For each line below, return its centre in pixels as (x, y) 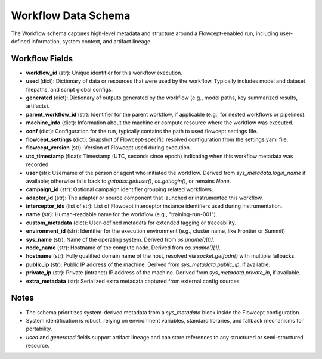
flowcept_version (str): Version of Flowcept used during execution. (109, 148)
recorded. (38, 164)
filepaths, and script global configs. (69, 89)
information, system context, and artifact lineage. (92, 41)
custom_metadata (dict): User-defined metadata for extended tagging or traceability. (131, 223)
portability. (39, 329)
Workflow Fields (42, 59)
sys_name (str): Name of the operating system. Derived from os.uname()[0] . (120, 239)
